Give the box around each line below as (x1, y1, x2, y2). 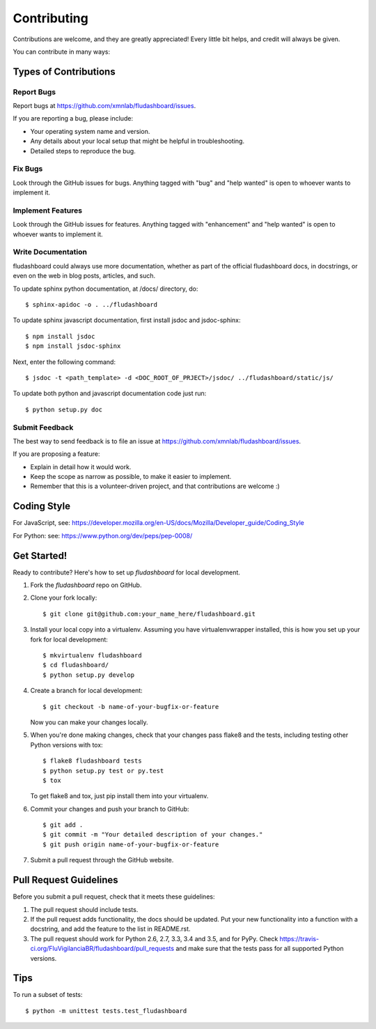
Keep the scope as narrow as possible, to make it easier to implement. (30, 473, 232, 481)
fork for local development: (30, 635, 108, 643)
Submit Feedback (13, 422, 74, 432)
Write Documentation (13, 247, 87, 257)
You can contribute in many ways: (13, 47, 111, 56)
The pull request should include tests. (30, 905, 139, 913)
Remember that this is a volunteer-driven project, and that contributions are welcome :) (30, 482, 280, 491)
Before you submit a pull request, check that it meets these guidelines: (13, 892, 215, 901)
